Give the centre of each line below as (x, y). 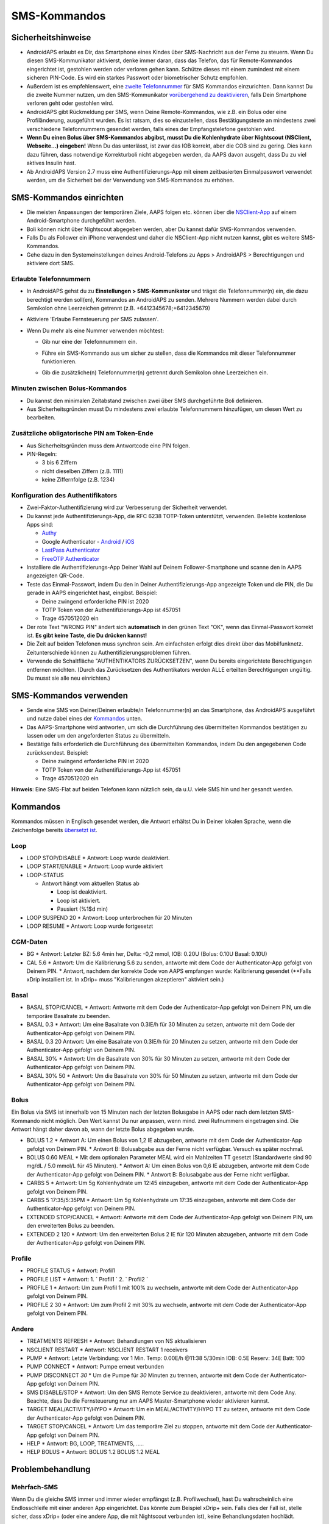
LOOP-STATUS (45, 875)
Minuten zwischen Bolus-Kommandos (69, 388)
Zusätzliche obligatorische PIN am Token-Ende (82, 433)
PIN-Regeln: (42, 454)
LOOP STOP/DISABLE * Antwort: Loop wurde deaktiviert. (98, 858)
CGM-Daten (30, 942)
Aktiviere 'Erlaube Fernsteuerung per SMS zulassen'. (93, 319)
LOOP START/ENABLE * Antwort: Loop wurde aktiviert (95, 866)
